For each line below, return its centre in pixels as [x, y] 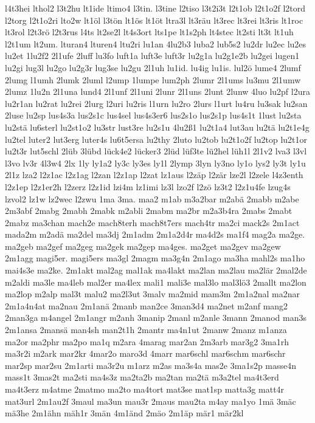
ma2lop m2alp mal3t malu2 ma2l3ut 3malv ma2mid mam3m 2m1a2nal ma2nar [152, 294]
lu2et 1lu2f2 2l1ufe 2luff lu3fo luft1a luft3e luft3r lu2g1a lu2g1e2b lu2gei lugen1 [152, 56]
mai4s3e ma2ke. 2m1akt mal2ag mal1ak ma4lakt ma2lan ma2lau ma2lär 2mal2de [156, 270]
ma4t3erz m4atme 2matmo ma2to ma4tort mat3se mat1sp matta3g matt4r [145, 389]
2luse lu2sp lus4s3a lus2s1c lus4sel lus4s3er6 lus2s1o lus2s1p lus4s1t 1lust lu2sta [153, 115]
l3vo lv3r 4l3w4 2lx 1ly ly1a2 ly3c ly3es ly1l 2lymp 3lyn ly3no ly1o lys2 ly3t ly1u [155, 163]
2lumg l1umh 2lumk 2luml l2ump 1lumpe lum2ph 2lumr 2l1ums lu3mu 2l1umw [153, 79]
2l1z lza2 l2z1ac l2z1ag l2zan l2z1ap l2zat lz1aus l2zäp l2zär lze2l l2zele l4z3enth [154, 175]
